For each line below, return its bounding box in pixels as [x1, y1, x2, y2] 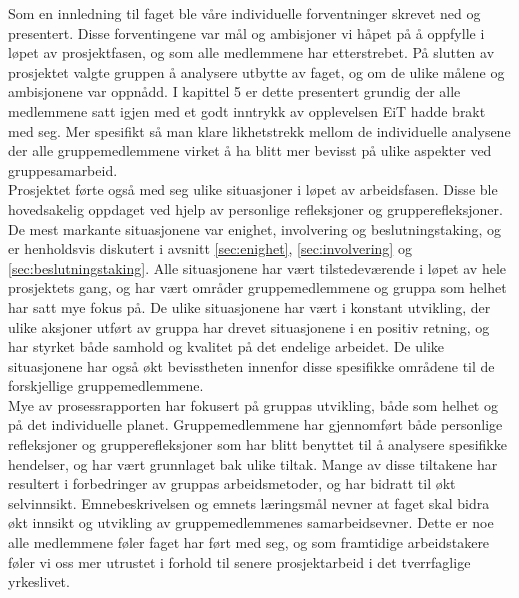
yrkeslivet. [8, 571, 70, 592]
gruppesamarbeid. [8, 159, 118, 180]
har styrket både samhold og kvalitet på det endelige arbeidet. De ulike [8, 336, 445, 357]
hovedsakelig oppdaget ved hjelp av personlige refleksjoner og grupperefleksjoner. [8, 198, 503, 219]
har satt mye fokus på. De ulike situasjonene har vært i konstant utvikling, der [8, 296, 491, 317]
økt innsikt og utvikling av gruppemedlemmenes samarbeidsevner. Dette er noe [8, 512, 494, 533]
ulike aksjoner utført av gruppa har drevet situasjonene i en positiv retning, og [8, 316, 490, 337]
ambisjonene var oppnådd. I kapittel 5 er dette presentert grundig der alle [8, 81, 461, 102]
